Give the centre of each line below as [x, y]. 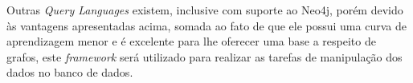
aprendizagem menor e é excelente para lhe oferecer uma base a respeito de [191, 41]
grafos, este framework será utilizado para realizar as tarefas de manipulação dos [204, 56]
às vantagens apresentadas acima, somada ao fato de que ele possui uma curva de [206, 25]
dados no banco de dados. [70, 72]
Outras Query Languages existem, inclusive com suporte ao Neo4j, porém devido [205, 10]
